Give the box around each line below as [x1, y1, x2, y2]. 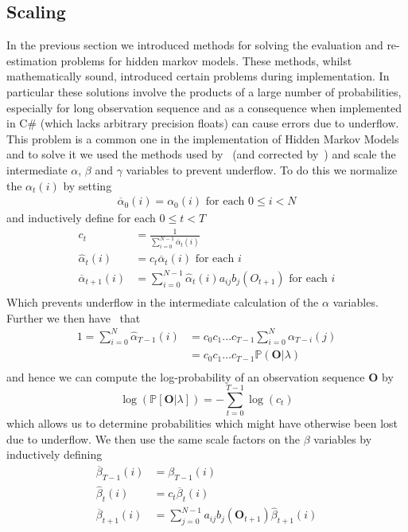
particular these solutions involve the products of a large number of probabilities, [6, 83, 402, 100]
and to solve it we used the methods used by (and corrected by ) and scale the [6, 146, 396, 162]
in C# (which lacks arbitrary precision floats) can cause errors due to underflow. [6, 115, 399, 131]
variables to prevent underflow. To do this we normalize [126, 161, 398, 178]
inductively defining [6, 446, 103, 463]
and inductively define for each [6, 209, 156, 226]
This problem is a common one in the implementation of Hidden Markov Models [6, 130, 399, 147]
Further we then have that [6, 309, 141, 326]
